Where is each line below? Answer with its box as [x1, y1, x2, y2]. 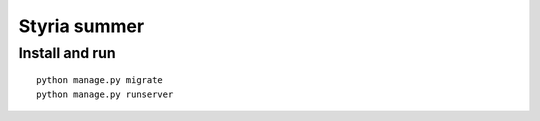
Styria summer [18, 15, 145, 37]
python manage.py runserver [36, 88, 174, 100]
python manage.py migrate [36, 75, 164, 86]
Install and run [18, 44, 116, 62]
